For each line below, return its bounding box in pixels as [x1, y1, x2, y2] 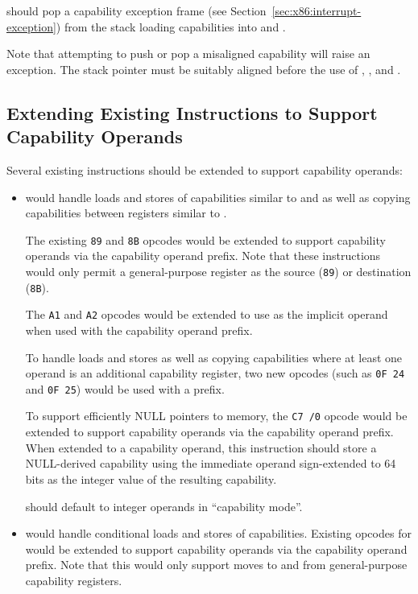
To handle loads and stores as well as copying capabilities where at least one [25, 349, 403, 365]
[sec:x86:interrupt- [271, 2, 362, 19]
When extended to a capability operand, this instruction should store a [25, 439, 377, 456]
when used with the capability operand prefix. [25, 321, 253, 338]
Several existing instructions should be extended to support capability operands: [6, 161, 403, 178]
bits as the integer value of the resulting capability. [25, 470, 277, 487]
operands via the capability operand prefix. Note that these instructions [25, 247, 381, 264]
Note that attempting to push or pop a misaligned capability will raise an [6, 45, 370, 62]
